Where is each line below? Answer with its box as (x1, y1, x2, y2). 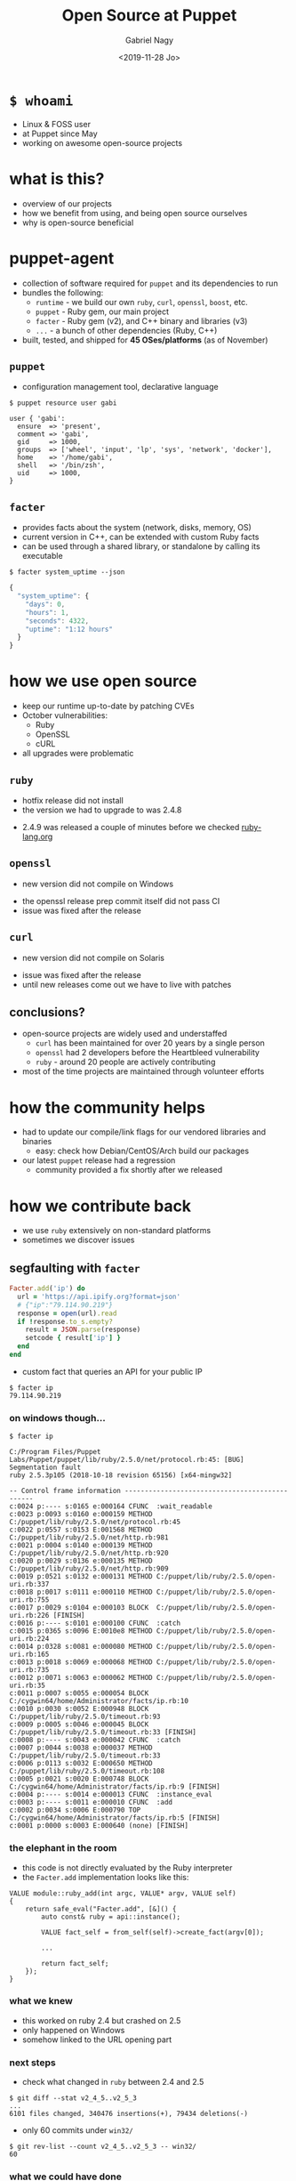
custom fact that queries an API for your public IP (21, 1366, 203, 1377)
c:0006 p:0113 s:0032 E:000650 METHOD (9, 1759, 153, 1768)
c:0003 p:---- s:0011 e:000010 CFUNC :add (9, 1798, 173, 1807)
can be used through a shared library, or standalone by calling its (21, 541, 260, 552)
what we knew (9, 1995, 73, 2007)
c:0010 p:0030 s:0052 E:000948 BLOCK (9, 1705, 149, 1714)
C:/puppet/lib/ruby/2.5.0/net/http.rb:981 (9, 1533, 169, 1542)
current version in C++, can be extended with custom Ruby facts (21, 531, 260, 543)
